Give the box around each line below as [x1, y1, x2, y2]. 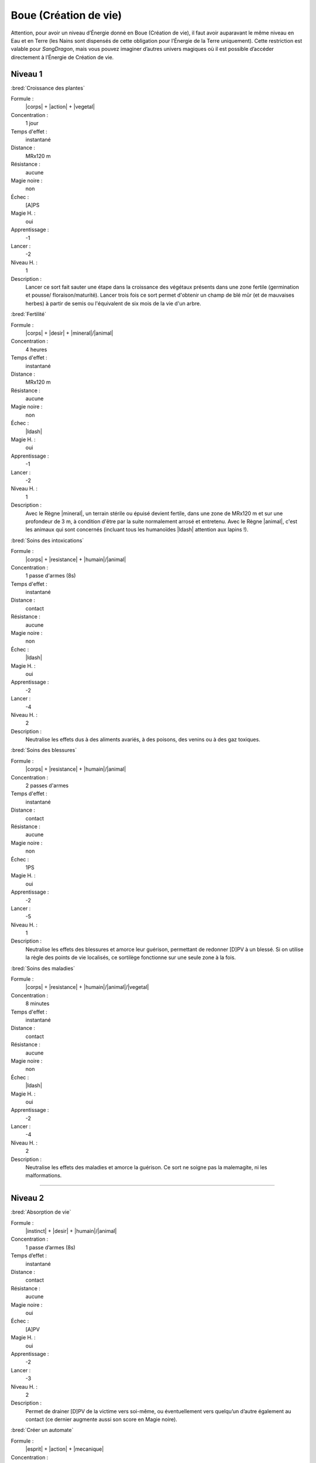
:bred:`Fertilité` [11, 311, 47, 318]
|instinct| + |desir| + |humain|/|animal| [25, 1228, 117, 1235]
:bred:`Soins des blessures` [11, 747, 77, 754]
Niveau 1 [11, 69, 43, 79]
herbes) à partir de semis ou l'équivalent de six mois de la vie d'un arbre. [25, 300, 201, 307]
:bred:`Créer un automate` [11, 1427, 74, 1434]
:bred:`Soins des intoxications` [11, 537, 84, 544]
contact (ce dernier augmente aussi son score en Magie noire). [25, 1416, 178, 1423]
